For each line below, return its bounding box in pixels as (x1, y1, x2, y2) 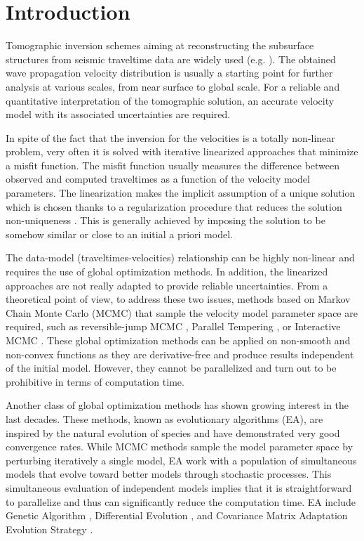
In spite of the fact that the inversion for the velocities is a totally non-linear (6, 130, 335, 145)
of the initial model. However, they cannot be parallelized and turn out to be (6, 360, 337, 375)
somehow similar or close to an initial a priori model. (6, 226, 233, 241)
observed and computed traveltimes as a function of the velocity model (6, 171, 310, 186)
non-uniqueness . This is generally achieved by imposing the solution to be (6, 213, 325, 228)
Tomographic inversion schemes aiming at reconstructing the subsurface (6, 38, 314, 53)
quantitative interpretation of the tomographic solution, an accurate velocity (6, 93, 335, 107)
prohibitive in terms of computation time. (6, 374, 184, 389)
